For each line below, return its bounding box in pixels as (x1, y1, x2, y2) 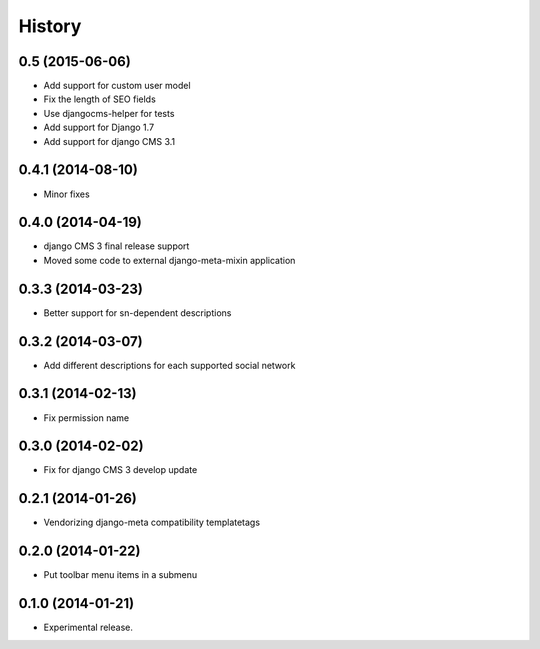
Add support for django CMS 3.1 (43, 135, 175, 147)
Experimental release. (43, 621, 134, 634)
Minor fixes (43, 188, 90, 200)
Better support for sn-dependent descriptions (43, 306, 232, 319)
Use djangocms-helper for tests (43, 107, 175, 119)
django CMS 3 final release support (43, 240, 190, 252)
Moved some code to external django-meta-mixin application (43, 254, 296, 266)
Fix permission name (43, 411, 130, 424)
